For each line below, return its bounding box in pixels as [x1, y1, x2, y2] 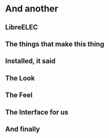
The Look [5, 73, 35, 82]
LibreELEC [5, 23, 38, 31]
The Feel [5, 91, 33, 99]
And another [5, 3, 58, 14]
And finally [5, 124, 40, 133]
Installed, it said [5, 57, 56, 65]
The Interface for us [5, 108, 68, 116]
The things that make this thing [5, 39, 104, 48]
